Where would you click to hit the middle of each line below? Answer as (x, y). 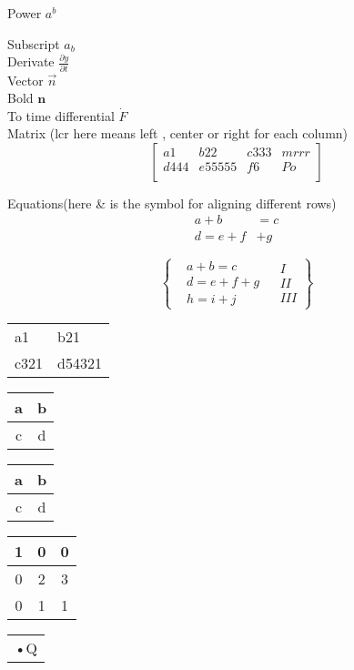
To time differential (61, 115)
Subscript (34, 43)
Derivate (31, 61)
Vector (25, 80)
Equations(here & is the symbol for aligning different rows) (172, 203)
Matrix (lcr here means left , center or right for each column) (178, 133)
